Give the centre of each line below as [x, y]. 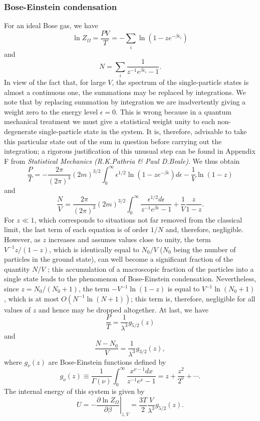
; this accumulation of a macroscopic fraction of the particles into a [151, 269]
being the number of [205, 249]
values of [17, 309]
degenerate [21, 131]
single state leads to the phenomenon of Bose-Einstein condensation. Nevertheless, [130, 279]
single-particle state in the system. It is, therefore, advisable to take [143, 131]
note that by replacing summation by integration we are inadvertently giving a [125, 102]
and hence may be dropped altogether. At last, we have [123, 309]
